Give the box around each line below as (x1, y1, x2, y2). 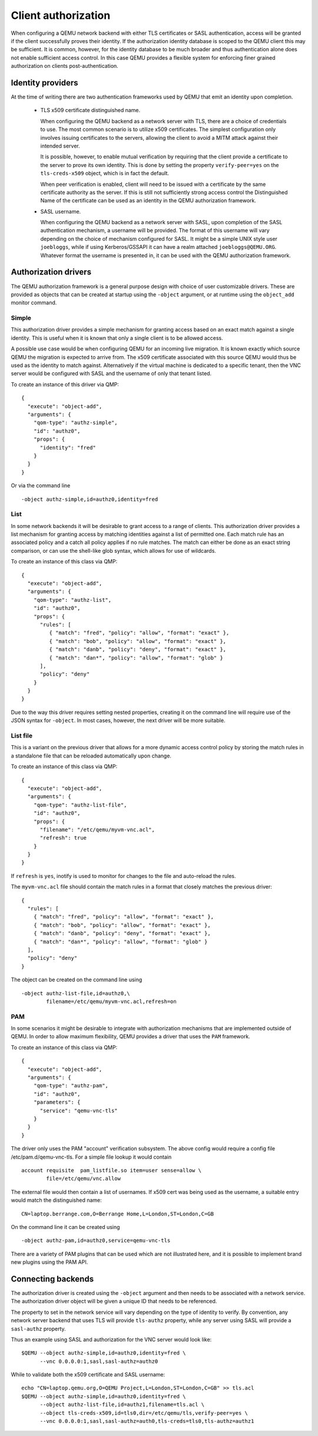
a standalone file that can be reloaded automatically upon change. (11, 752, 172, 759)
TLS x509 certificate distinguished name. (40, 107, 141, 114)
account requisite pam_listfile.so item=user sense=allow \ (21, 1167, 201, 1173)
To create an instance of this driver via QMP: (11, 381, 119, 388)
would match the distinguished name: (11, 1196, 102, 1204)
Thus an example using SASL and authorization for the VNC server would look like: (11, 1336, 212, 1343)
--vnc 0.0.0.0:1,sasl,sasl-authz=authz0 (39, 1358, 158, 1365)
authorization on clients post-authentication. (11, 63, 119, 70)
